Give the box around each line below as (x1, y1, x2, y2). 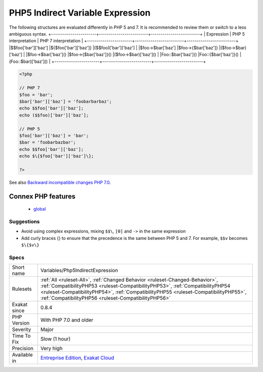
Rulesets (12, 286, 32, 293)
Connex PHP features (9, 192, 75, 200)
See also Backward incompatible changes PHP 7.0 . (9, 179, 111, 185)
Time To (12, 333, 31, 339)
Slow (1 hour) (40, 335, 71, 342)
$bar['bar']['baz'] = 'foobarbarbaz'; (19, 99, 112, 104)
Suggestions (9, 218, 40, 225)
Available (12, 352, 33, 358)
